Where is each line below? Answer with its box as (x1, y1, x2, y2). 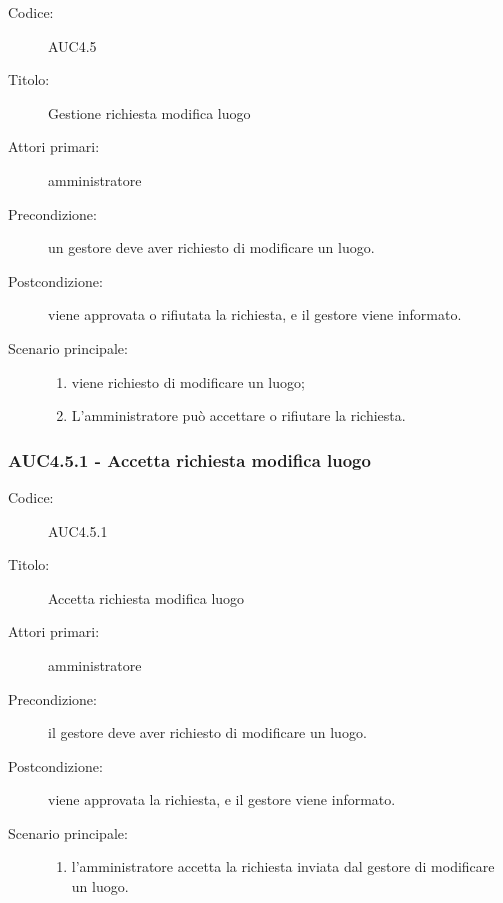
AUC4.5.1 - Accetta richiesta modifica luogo (8, 447, 371, 472)
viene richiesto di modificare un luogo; (71, 371, 305, 392)
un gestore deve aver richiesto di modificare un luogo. (48, 237, 375, 258)
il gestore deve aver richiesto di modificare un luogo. (48, 722, 367, 743)
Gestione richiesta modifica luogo (48, 102, 251, 123)
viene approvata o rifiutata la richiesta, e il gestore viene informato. (48, 304, 462, 325)
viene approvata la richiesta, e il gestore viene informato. (48, 789, 396, 810)
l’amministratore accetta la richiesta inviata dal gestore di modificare (71, 856, 495, 877)
